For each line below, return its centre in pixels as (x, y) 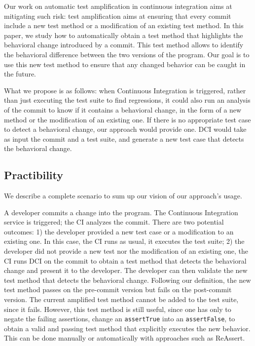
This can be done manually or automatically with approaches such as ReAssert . (125, 338)
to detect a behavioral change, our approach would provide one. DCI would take (125, 129)
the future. (20, 74)
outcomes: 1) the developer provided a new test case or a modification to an (119, 231)
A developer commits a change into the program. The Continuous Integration (121, 212)
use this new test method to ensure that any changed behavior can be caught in (125, 64)
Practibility (34, 175)
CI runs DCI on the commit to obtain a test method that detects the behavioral (125, 260)
